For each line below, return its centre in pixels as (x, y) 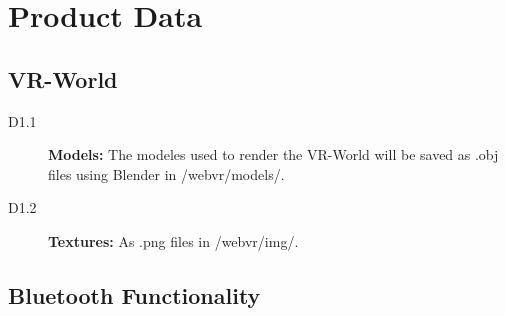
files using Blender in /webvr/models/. (166, 173)
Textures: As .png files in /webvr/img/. (173, 240)
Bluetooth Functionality (134, 294)
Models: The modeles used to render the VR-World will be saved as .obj (273, 154)
